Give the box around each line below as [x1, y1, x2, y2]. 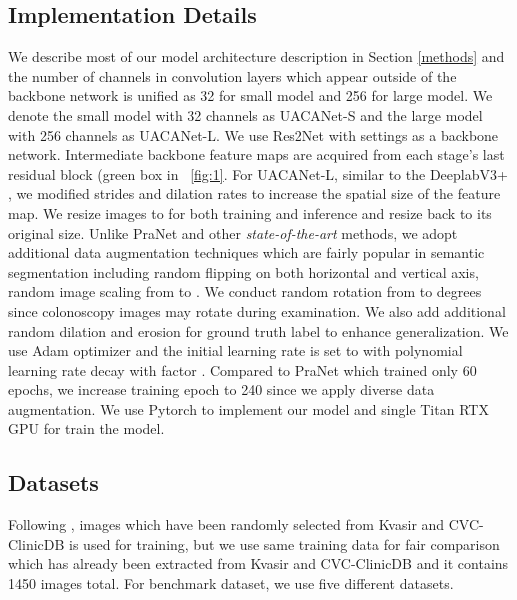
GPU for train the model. [8, 418, 165, 439]
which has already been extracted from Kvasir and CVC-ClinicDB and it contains [8, 553, 509, 574]
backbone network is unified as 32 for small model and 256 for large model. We [8, 85, 493, 106]
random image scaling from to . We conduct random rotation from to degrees [8, 281, 482, 302]
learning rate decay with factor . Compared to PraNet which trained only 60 [8, 359, 477, 380]
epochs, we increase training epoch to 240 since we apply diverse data [8, 379, 435, 400]
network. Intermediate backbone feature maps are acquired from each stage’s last [8, 144, 505, 165]
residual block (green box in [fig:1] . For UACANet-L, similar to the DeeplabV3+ [8, 163, 508, 184]
